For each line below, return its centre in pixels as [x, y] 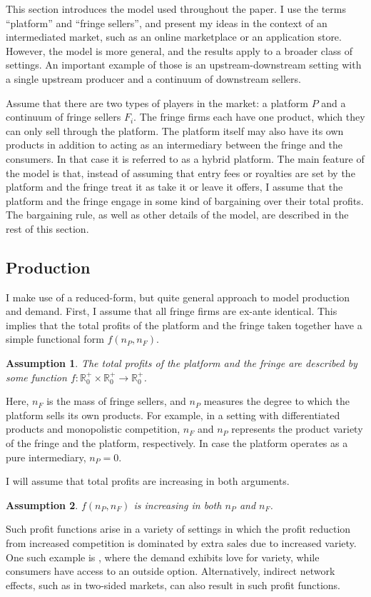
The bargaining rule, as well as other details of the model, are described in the [177, 215]
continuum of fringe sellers [63, 117]
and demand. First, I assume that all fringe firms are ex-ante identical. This [172, 311]
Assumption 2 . [42, 505]
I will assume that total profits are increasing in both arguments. [148, 481]
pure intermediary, [46, 457]
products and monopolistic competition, [93, 429]
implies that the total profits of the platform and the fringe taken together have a [184, 325]
